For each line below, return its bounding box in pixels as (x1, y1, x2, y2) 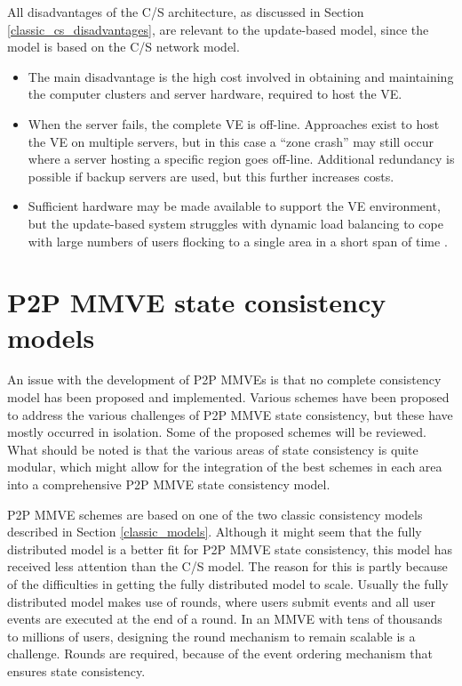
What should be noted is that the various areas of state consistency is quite (7, 440, 418, 458)
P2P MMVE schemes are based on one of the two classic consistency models (7, 504, 423, 523)
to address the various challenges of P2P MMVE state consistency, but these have (7, 405, 453, 424)
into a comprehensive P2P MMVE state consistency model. (7, 475, 331, 493)
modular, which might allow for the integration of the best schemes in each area (7, 457, 442, 476)
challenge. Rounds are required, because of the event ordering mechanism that (7, 644, 433, 663)
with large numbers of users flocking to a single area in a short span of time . (28, 231, 448, 250)
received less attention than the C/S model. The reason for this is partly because (7, 557, 448, 576)
